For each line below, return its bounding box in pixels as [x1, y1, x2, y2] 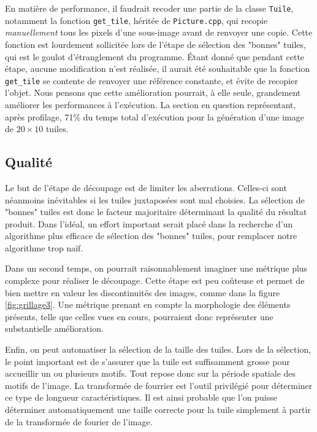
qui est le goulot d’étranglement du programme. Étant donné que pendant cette [5, 50, 305, 63]
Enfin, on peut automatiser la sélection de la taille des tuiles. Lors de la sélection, [5, 343, 311, 356]
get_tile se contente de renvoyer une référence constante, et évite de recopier [5, 74, 298, 87]
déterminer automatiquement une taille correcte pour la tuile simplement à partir [5, 403, 311, 416]
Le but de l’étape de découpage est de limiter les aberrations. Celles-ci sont [5, 181, 287, 194]
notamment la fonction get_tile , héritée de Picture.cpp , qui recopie [5, 14, 268, 26]
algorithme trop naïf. [5, 241, 83, 254]
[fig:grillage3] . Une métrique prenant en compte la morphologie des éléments [5, 298, 291, 311]
